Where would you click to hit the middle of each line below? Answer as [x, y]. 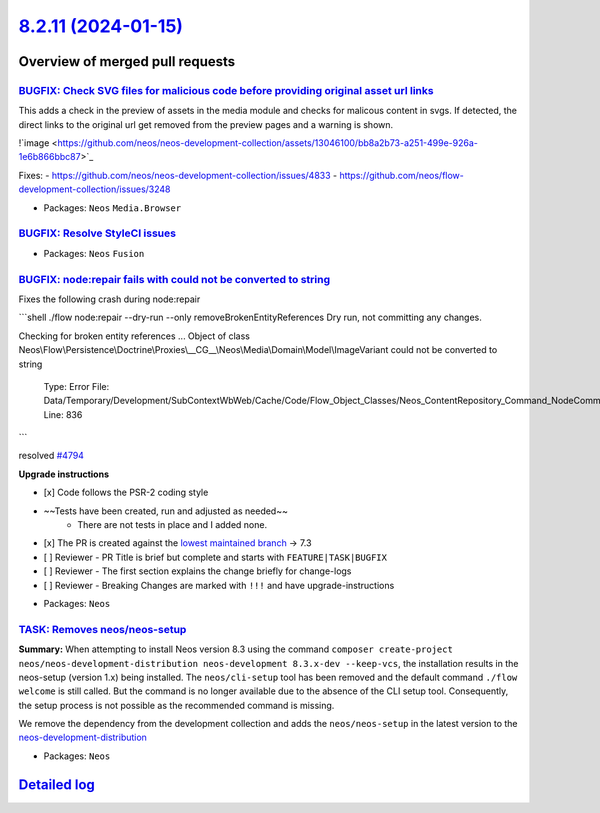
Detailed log [56, 784]
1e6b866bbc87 [49, 157]
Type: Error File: [76, 386]
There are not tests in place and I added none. [172, 525]
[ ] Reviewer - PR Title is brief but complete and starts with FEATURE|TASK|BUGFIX [215, 557]
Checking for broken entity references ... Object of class [134, 336]
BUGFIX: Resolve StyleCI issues [97, 233]
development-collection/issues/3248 [94, 189]
